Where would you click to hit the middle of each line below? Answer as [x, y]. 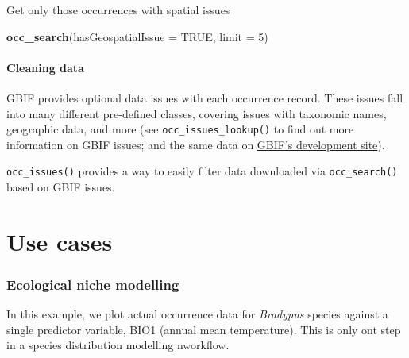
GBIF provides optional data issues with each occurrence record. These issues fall [205, 97]
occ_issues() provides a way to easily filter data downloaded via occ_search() [202, 171]
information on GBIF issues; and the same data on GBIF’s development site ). [196, 144]
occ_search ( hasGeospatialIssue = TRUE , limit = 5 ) [137, 36]
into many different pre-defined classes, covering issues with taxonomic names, [197, 113]
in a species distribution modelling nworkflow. [118, 345]
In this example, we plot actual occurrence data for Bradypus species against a [197, 314]
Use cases [60, 241]
